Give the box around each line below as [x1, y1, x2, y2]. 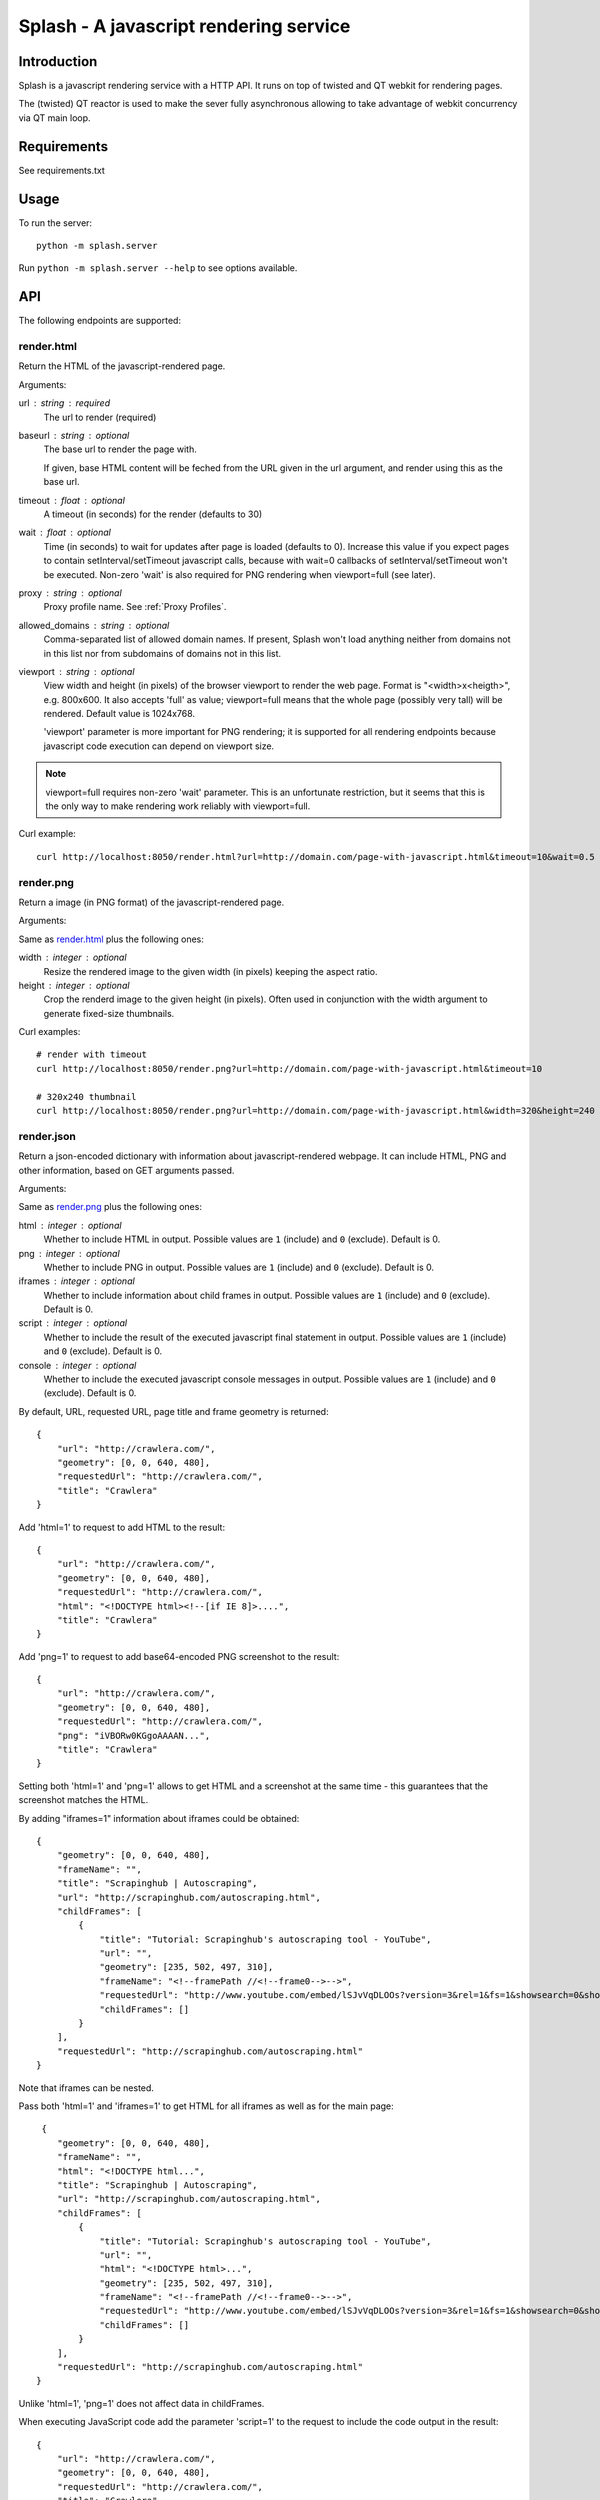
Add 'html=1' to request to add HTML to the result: [18, 1521, 225, 1533]
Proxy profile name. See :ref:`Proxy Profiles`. [43, 601, 227, 613]
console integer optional [18, 1359, 137, 1371]
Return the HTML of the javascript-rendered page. [18, 360, 226, 372]
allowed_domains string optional [18, 619, 170, 631]
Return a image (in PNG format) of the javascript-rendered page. [18, 896, 285, 908]
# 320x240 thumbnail [36, 1091, 137, 1102]
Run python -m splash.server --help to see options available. [18, 262, 298, 274]
